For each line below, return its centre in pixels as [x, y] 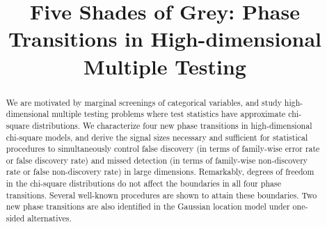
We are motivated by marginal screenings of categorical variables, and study [144, 102]
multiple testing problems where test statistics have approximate [169, 114]
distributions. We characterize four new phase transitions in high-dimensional [172, 125]
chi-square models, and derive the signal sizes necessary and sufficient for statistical [157, 137]
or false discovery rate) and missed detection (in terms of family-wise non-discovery [157, 160]
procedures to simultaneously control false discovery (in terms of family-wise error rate [163, 149]
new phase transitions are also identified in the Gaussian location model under [148, 206]
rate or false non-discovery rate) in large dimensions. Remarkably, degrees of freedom [160, 172]
